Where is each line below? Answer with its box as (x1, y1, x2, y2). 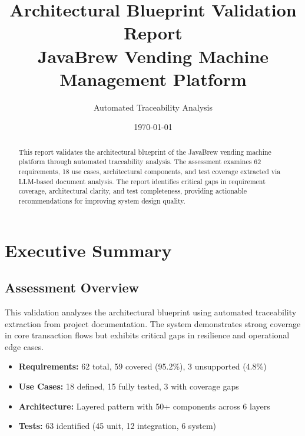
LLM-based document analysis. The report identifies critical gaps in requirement (18, 176, 266, 186)
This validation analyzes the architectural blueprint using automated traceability (5, 306, 297, 318)
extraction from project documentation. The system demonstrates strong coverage (5, 317, 301, 330)
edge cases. (5, 340, 44, 352)
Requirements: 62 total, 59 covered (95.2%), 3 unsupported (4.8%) (18, 360, 267, 372)
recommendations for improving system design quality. (18, 195, 185, 205)
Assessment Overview (5, 278, 140, 297)
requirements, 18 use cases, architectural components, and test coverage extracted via (18, 166, 281, 176)
